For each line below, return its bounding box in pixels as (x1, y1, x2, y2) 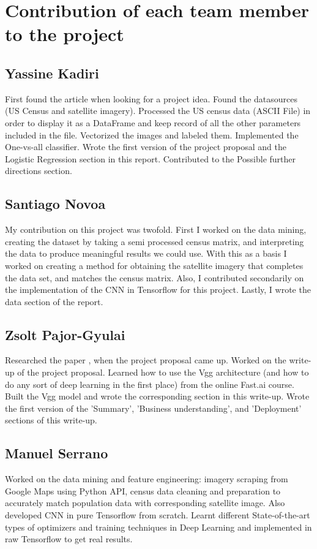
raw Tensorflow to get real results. (5, 532, 133, 545)
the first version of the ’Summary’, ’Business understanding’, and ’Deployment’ (5, 401, 302, 414)
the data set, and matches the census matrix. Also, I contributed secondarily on (5, 271, 304, 284)
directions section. (5, 164, 72, 177)
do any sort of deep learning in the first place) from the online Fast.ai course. (5, 377, 294, 390)
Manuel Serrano (5, 444, 108, 463)
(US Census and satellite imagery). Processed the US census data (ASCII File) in (5, 104, 311, 117)
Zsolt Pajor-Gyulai (5, 325, 125, 344)
